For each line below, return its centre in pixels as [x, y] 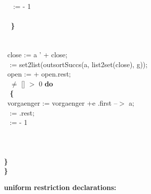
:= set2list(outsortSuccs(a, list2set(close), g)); [78, 64]
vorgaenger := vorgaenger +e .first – [62, 102]
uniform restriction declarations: [60, 187]
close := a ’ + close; [37, 54]
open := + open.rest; [39, 74]
